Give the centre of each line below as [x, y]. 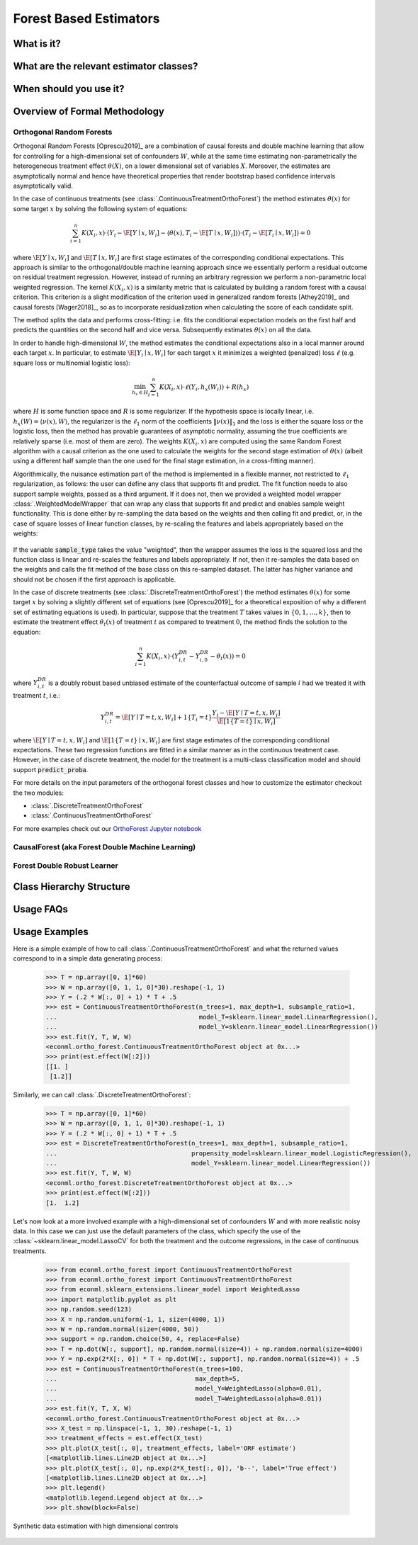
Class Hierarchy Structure [72, 887]
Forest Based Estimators [86, 18]
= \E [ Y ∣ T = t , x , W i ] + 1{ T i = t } [164, 718]
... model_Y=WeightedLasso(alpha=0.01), [184, 1389]
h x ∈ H [140, 393]
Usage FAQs [41, 909]
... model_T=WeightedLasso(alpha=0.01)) [184, 1398]
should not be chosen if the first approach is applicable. [95, 579]
